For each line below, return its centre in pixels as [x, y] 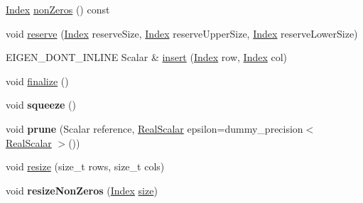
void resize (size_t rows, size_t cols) [85, 166]
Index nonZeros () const [58, 9]
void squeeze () [41, 105]
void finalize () [37, 81]
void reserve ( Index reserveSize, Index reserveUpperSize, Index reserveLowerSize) [182, 33]
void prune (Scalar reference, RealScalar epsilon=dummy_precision [155, 128]
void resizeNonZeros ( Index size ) [82, 190]
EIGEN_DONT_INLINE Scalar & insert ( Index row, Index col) [147, 57]
